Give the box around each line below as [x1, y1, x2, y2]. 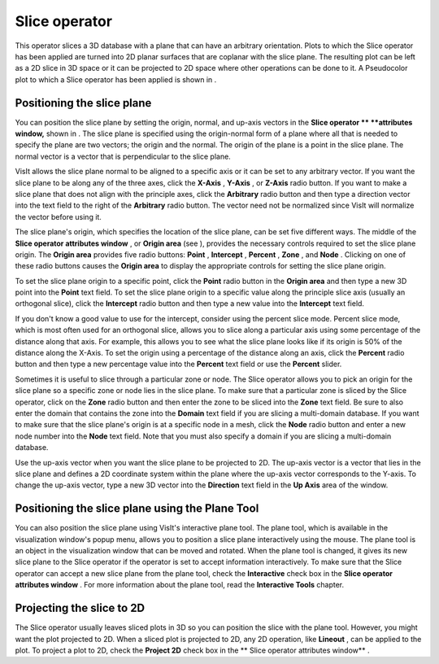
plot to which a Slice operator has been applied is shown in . [15, 74, 217, 85]
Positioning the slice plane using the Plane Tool [15, 501, 259, 516]
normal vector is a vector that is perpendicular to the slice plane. [15, 151, 231, 161]
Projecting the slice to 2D [15, 601, 146, 615]
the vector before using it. [15, 212, 102, 221]
